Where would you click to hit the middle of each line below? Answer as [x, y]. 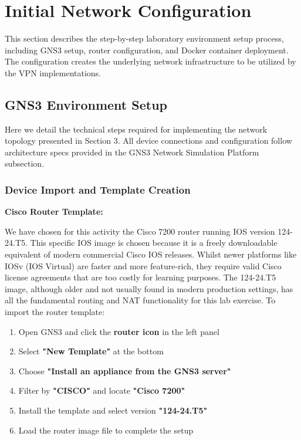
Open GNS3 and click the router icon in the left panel [119, 331]
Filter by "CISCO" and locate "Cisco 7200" [102, 390]
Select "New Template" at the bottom [91, 351]
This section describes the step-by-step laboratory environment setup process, [144, 38]
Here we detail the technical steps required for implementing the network [136, 129]
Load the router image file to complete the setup [106, 430]
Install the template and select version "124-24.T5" [113, 410]
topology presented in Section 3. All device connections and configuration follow [148, 141]
